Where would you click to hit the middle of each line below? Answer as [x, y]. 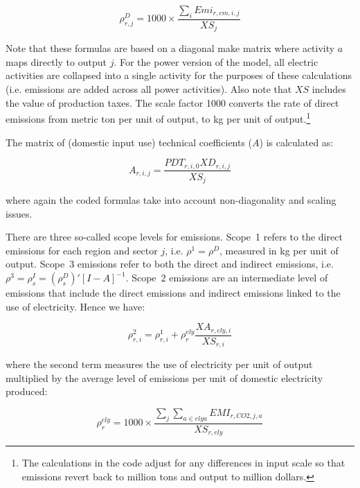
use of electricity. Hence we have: [75, 306]
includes [329, 89]
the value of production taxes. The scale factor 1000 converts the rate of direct [172, 102]
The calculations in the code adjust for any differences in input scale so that [183, 463]
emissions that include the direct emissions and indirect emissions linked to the [173, 293]
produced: [27, 391]
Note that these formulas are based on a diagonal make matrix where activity [170, 48]
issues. [19, 213]
